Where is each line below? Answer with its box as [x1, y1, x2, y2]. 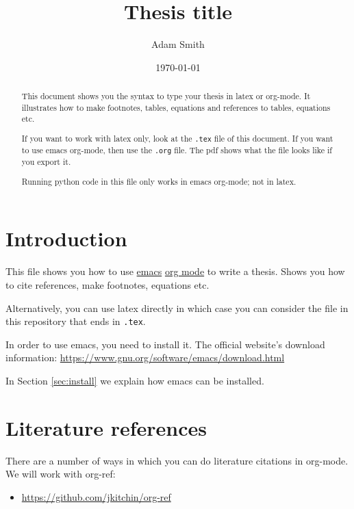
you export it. [21, 156, 71, 168]
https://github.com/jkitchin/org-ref [21, 489, 171, 504]
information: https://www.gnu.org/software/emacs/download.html [5, 350, 285, 365]
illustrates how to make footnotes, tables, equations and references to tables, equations [21, 101, 331, 113]
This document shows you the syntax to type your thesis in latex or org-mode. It [21, 90, 311, 102]
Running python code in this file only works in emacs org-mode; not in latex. [21, 175, 296, 187]
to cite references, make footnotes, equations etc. [5, 277, 210, 291]
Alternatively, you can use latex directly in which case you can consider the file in [5, 300, 349, 315]
